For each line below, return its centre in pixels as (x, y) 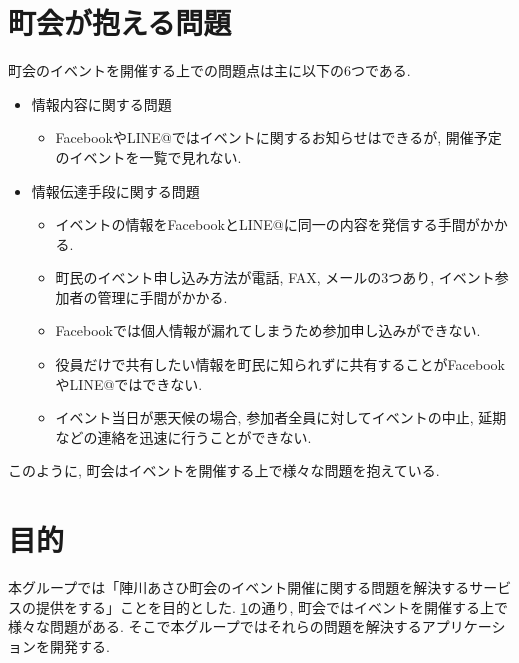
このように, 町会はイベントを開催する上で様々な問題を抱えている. (224, 470)
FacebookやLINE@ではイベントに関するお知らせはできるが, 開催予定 (278, 137)
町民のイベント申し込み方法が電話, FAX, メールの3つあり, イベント (275, 277)
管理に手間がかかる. (162, 296)
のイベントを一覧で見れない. (148, 156)
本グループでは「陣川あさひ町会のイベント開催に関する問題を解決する (239, 587)
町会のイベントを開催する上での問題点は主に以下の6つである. (209, 70)
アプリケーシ (463, 626)
